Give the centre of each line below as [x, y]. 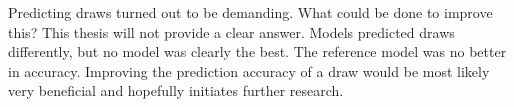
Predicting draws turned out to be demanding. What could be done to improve [250, 12]
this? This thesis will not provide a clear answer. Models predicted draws [231, 31]
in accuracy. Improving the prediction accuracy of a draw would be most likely [249, 70]
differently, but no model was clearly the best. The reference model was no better [257, 51]
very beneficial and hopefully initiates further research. [176, 90]
